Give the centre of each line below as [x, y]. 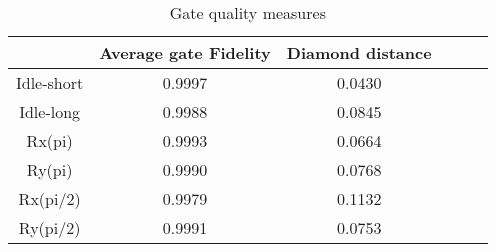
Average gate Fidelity [185, 52]
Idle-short [50, 82]
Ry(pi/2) [49, 227]
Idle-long [50, 111]
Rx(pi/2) [49, 198]
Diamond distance [359, 52]
